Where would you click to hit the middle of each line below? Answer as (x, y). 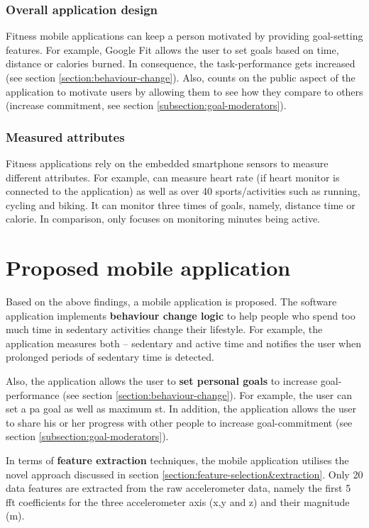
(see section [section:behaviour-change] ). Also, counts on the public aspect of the (181, 77)
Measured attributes (65, 136)
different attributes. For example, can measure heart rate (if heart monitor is (173, 177)
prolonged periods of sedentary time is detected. (110, 357)
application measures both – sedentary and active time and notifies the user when (183, 343)
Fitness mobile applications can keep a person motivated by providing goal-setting (184, 36)
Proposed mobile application (148, 268)
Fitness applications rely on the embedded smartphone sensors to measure (167, 163)
